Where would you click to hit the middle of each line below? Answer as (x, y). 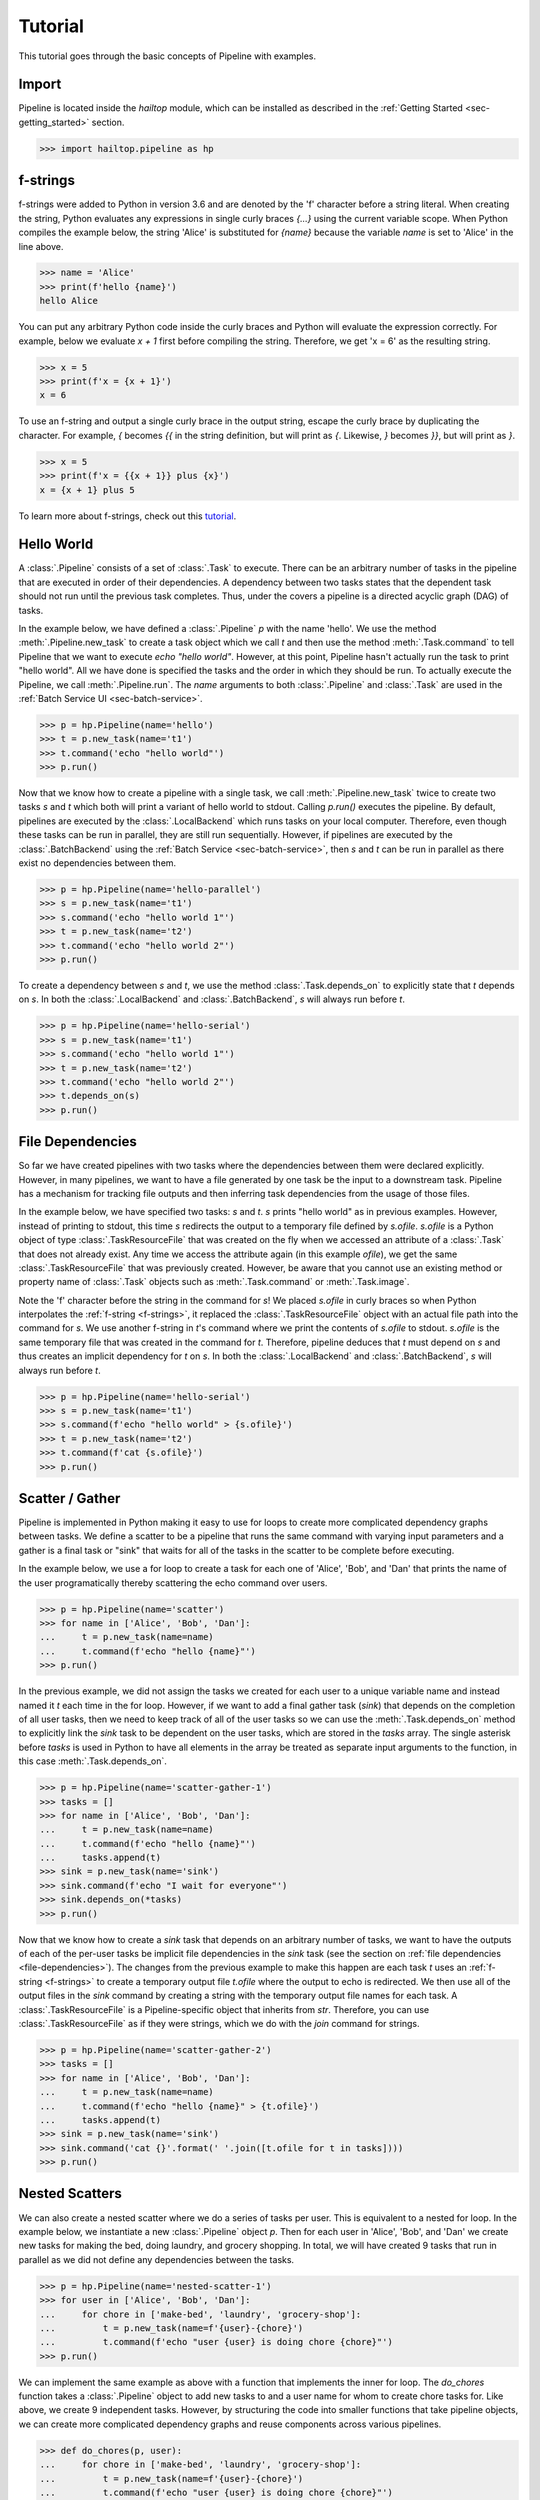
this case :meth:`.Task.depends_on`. (92, 1761)
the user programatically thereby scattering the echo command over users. (173, 1582)
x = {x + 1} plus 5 (87, 489)
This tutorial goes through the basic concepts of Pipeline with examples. (167, 56)
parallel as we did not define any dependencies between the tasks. (156, 2259)
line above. (41, 246)
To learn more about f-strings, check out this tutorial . (127, 516)
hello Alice (69, 301)
